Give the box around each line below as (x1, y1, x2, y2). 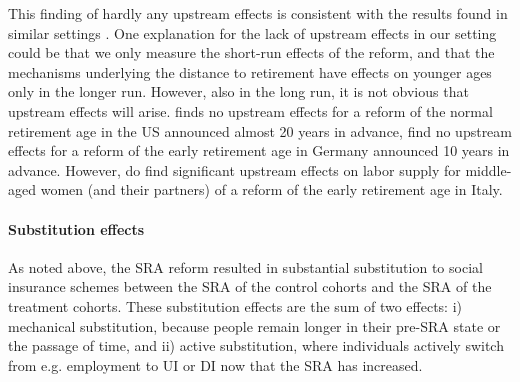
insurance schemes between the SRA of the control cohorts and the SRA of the (8, 276, 492, 297)
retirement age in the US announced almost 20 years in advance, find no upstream (8, 120, 512, 141)
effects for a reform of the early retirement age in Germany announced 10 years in (8, 140, 510, 161)
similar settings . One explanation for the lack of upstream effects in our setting (8, 22, 497, 43)
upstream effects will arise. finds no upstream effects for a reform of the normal (8, 100, 493, 121)
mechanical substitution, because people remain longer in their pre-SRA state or (8, 315, 501, 336)
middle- (465, 159, 512, 180)
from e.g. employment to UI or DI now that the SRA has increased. (8, 354, 423, 375)
